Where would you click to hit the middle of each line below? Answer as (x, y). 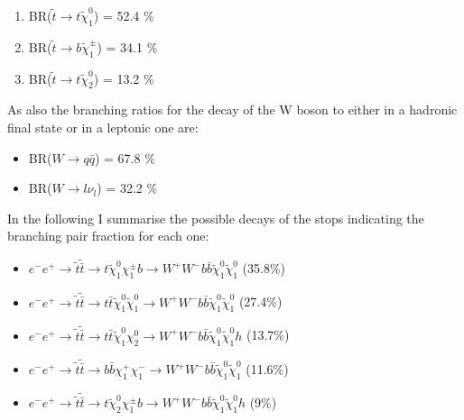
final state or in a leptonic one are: (103, 127)
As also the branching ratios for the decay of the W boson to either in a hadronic (232, 110)
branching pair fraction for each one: (108, 236)
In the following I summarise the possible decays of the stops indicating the (216, 218)
